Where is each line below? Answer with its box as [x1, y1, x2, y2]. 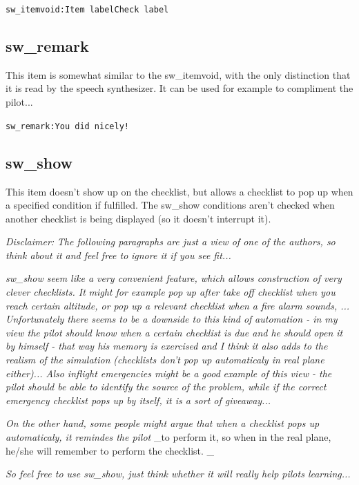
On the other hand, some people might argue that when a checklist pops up [6, 416, 320, 430]
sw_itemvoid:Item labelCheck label [6, 5, 169, 15]
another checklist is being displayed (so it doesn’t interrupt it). [6, 211, 271, 225]
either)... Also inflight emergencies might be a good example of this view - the [6, 365, 332, 380]
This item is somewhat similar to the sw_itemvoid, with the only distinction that [6, 67, 351, 82]
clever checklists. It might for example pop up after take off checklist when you [6, 285, 336, 299]
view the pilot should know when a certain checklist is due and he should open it [6, 325, 343, 339]
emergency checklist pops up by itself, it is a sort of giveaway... [6, 392, 271, 407]
